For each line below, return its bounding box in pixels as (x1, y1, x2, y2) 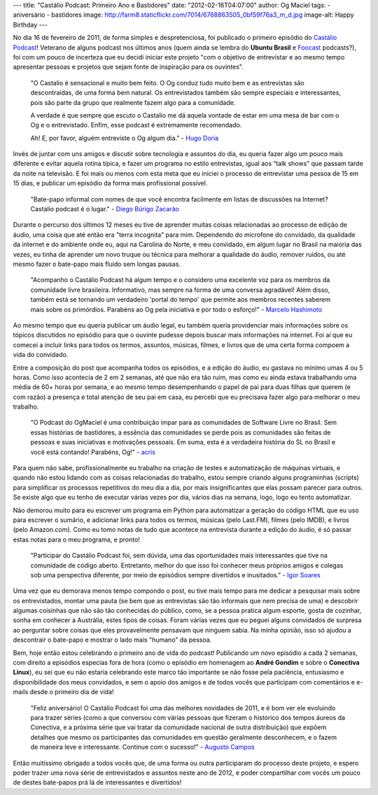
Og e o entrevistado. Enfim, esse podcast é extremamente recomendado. (30, 121, 242, 129)
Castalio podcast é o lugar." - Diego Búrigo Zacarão (30, 205, 180, 213)
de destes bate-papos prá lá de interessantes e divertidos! (13, 778, 182, 787)
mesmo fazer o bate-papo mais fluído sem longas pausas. (13, 260, 181, 268)
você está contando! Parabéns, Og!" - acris (30, 448, 155, 456)
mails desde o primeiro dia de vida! (13, 688, 115, 696)
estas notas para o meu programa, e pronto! (13, 535, 140, 544)
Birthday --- (13, 20, 48, 29)
